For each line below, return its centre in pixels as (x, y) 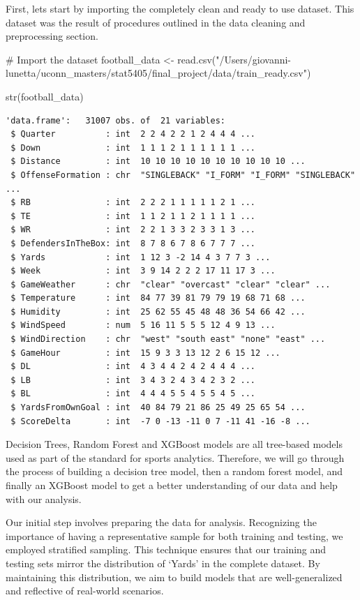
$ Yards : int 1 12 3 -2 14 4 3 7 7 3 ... (141, 257)
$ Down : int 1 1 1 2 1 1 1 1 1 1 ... (133, 148)
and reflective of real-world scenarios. (85, 591)
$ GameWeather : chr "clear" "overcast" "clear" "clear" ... (171, 284)
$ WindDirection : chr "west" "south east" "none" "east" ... (168, 339)
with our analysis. (44, 498)
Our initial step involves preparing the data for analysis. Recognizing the (161, 522)
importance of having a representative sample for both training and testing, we (174, 535)
